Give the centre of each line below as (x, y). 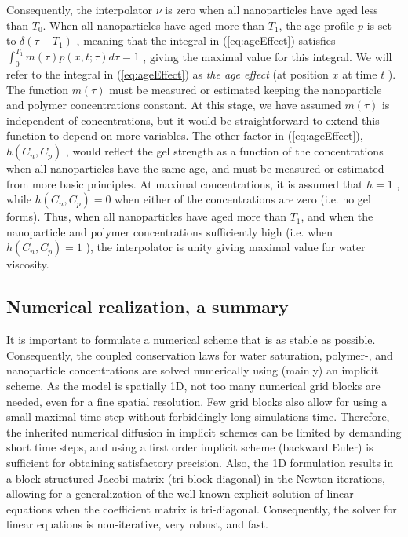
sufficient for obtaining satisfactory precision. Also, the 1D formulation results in (200, 462)
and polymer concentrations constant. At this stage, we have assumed (174, 105)
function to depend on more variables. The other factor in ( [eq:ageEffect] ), (185, 135)
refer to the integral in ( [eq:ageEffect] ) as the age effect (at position (168, 74)
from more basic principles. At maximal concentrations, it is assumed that (185, 183)
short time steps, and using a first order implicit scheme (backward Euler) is (190, 447)
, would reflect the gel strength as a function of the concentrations (224, 151)
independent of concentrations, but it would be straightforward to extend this (193, 120)
